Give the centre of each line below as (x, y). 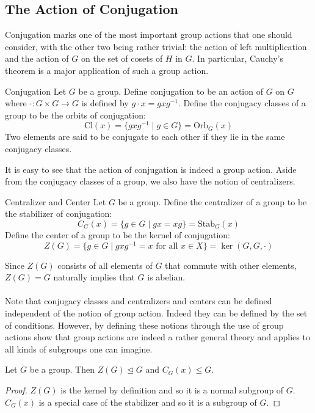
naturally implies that (94, 277)
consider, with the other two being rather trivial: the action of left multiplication (156, 46)
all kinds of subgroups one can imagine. (79, 349)
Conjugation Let (36, 91)
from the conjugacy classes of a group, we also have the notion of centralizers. (150, 181)
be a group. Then (62, 369)
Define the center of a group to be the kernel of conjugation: (118, 235)
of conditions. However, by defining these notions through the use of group (144, 325)
